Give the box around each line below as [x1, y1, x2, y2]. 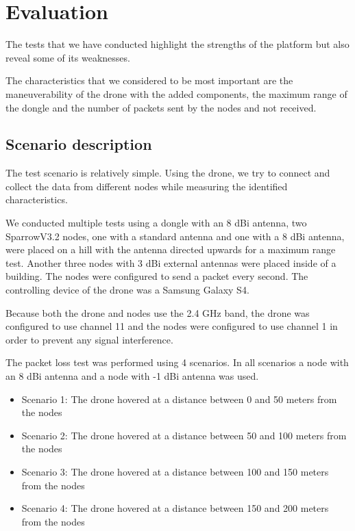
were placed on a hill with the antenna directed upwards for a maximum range [5, 242, 336, 257]
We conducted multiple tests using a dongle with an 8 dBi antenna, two [5, 216, 307, 230]
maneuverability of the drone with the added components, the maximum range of [5, 86, 347, 101]
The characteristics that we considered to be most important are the [5, 73, 293, 88]
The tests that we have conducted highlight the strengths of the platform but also [5, 37, 350, 51]
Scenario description [5, 133, 152, 155]
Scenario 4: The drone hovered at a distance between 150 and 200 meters [21, 501, 329, 515]
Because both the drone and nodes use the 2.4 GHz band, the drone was [5, 305, 310, 320]
